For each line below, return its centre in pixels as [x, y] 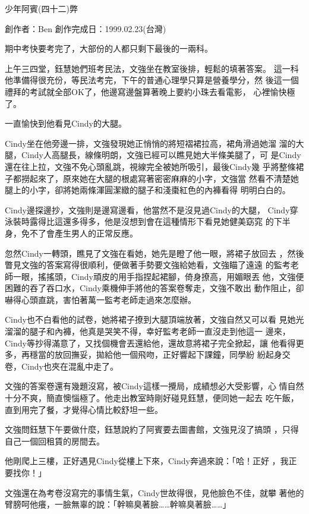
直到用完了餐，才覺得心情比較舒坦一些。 [84, 409]
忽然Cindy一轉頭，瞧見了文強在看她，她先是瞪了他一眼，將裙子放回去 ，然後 [154, 253]
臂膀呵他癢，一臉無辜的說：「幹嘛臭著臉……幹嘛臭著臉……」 [118, 504]
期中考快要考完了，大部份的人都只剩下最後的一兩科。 [109, 48]
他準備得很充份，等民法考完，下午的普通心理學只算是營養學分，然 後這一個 [152, 80]
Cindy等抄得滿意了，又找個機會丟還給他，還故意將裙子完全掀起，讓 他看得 [150, 343]
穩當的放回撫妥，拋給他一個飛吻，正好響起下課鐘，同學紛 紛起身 [156, 354]
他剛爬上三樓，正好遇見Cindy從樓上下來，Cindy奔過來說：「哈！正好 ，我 [147, 461]
